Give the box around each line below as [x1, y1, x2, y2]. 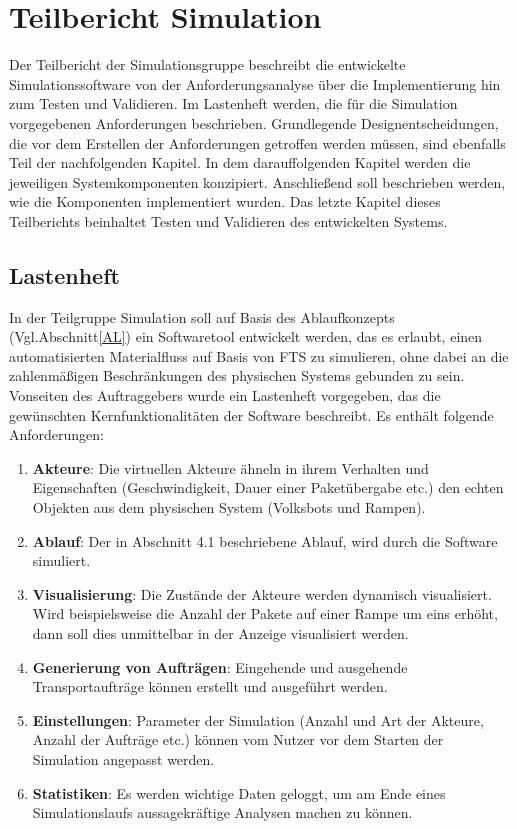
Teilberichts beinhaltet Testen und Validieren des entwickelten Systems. [9, 210, 448, 231]
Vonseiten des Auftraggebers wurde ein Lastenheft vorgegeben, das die [9, 385, 441, 406]
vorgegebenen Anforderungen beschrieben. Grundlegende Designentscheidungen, [9, 112, 499, 133]
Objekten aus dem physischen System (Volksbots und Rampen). [32, 497, 426, 518]
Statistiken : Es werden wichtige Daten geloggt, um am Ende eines [32, 782, 446, 803]
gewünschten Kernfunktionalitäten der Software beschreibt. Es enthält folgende [9, 404, 494, 425]
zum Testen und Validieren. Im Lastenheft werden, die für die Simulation [9, 93, 458, 114]
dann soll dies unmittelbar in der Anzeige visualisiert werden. [32, 622, 409, 643]
